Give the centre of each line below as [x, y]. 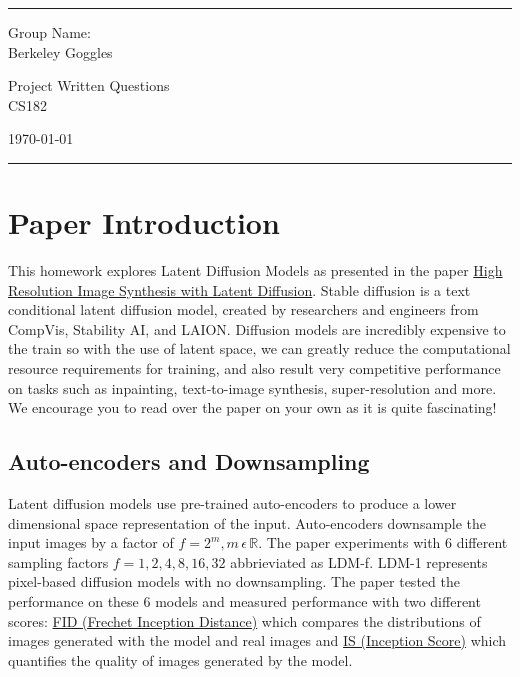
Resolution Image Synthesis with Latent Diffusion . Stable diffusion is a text [239, 289]
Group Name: [49, 32]
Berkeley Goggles [60, 51]
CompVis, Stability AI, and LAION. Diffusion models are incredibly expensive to [257, 328]
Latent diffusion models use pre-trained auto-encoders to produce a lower [232, 503]
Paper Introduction [144, 222]
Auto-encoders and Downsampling [189, 461]
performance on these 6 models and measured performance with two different [244, 601]
